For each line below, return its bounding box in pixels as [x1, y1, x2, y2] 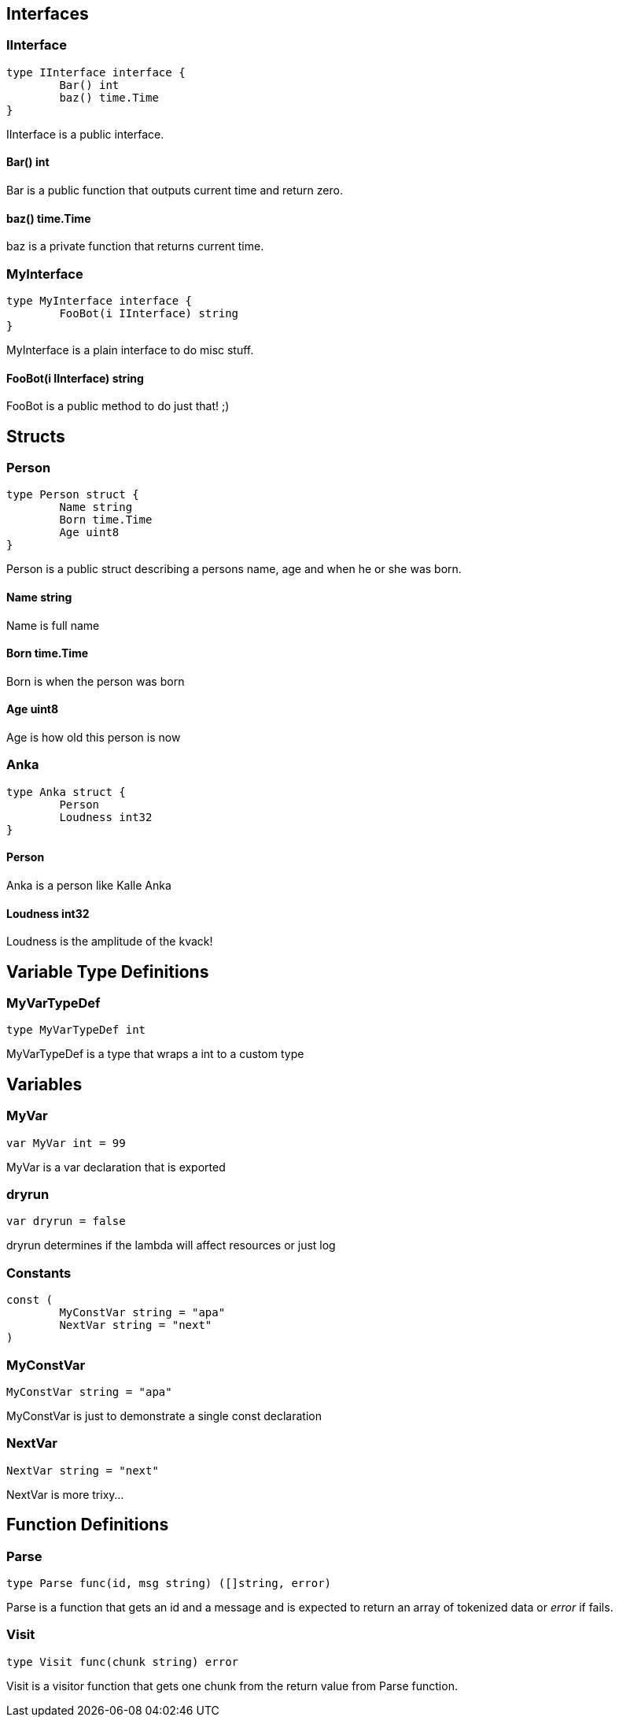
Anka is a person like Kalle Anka [6, 879, 171, 893]
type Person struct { [6, 488, 139, 501]
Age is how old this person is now [6, 731, 181, 745]
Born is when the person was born [6, 674, 185, 688]
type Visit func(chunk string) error [6, 1655, 239, 1668]
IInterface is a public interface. [6, 127, 164, 141]
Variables [6, 1074, 83, 1094]
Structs [6, 426, 65, 446]
